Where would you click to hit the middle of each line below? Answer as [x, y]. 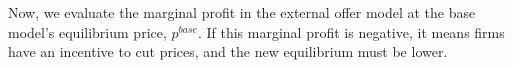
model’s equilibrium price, [87, 31]
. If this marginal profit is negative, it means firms [351, 31]
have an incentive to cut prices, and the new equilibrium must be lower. [228, 51]
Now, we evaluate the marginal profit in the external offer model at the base [242, 12]
